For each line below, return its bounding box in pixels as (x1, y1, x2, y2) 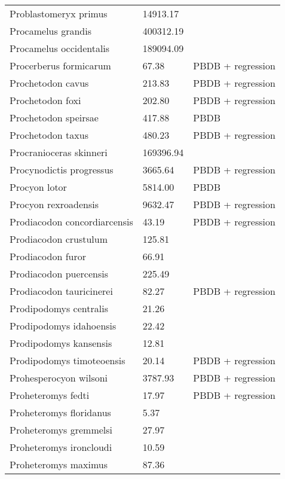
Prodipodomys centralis (10, 301, 108, 315)
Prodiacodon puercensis (10, 267, 108, 280)
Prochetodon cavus (10, 76, 89, 90)
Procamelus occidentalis (10, 41, 110, 55)
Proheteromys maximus (10, 457, 108, 471)
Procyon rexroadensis (10, 197, 99, 211)
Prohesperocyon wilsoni (10, 371, 108, 385)
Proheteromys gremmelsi (10, 423, 113, 437)
